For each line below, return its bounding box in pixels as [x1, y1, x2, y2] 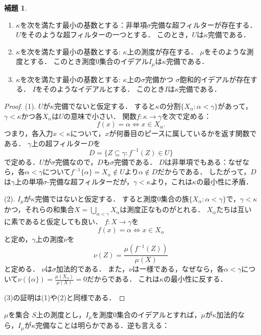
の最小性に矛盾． [196, 176, 253, 187]
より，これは [150, 176, 192, 187]
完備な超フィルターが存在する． [151, 19, 257, 30]
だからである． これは [87, 274, 160, 284]
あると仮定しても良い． [25, 216, 102, 226]
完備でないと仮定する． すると [54, 101, 156, 111]
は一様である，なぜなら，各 [132, 263, 224, 274]
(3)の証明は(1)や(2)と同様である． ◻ [4, 292, 125, 303]
